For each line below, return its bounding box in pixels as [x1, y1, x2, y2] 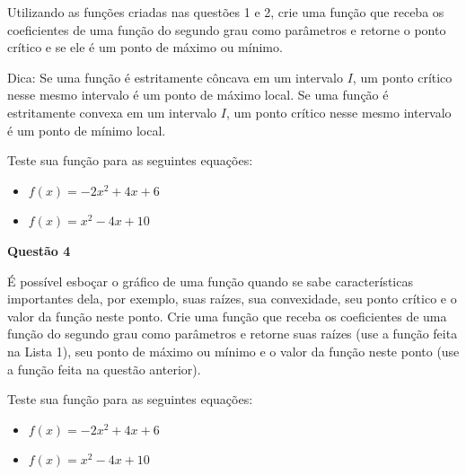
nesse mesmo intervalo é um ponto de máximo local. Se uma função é [7, 85, 389, 104]
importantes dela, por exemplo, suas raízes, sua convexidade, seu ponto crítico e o [7, 289, 457, 308]
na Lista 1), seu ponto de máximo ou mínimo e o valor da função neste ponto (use [7, 341, 460, 360]
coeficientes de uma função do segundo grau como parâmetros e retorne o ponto [7, 20, 446, 39]
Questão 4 [7, 241, 71, 259]
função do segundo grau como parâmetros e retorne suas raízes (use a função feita [7, 324, 458, 343]
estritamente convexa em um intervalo [7, 102, 217, 121]
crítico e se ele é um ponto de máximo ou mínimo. [7, 38, 283, 57]
